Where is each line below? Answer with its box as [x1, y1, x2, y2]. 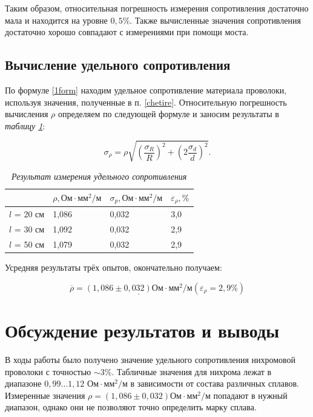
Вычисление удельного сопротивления [5, 55, 231, 74]
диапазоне [5, 377, 42, 390]
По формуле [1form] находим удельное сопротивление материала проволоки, [5, 83, 287, 96]
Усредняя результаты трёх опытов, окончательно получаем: [5, 260, 222, 273]
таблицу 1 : [5, 119, 45, 132]
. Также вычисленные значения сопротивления [130, 13, 301, 26]
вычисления [5, 107, 48, 120]
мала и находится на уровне [5, 13, 108, 26]
